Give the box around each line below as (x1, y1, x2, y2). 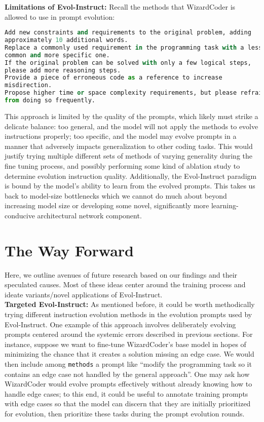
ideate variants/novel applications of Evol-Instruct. (5, 289, 163, 299)
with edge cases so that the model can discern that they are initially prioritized (5, 398, 251, 409)
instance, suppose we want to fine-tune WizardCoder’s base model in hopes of (5, 338, 246, 349)
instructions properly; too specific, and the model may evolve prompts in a (5, 131, 237, 141)
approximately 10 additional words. (5, 36, 128, 44)
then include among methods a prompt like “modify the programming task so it (5, 358, 252, 369)
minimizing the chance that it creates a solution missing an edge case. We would (5, 349, 254, 359)
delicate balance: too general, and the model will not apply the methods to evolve (5, 121, 258, 131)
